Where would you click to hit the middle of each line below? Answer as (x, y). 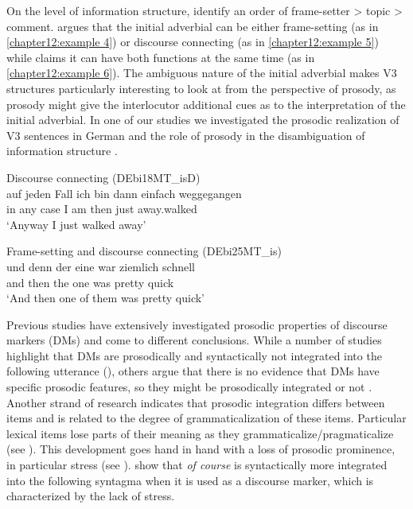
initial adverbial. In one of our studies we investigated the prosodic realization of (203, 120)
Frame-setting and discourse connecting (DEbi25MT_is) (144, 251)
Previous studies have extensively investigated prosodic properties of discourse (197, 324)
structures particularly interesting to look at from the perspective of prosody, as (201, 88)
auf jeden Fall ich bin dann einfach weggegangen (124, 193)
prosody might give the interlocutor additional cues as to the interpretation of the (206, 104)
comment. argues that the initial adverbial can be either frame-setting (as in (193, 26)
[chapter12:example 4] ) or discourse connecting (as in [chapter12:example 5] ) (193, 42)
